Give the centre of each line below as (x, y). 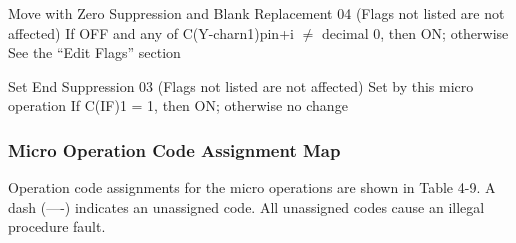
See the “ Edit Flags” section (94, 52)
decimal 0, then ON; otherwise (415, 32)
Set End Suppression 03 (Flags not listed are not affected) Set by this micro (241, 85)
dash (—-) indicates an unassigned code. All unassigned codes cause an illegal (246, 206)
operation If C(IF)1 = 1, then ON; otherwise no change (178, 105)
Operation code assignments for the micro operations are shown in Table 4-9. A (252, 187)
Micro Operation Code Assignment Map (174, 149)
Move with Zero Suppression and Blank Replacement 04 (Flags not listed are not (256, 13)
